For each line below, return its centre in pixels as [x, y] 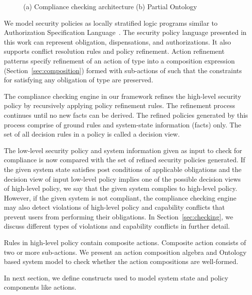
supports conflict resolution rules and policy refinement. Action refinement [114, 51]
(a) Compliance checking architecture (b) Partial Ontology [110, 6]
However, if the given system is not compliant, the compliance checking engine [120, 197]
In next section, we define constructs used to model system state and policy [116, 277]
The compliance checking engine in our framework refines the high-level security [123, 96]
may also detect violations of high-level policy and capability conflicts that [115, 207]
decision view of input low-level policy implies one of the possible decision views [122, 179]
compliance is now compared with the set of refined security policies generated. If [125, 160]
